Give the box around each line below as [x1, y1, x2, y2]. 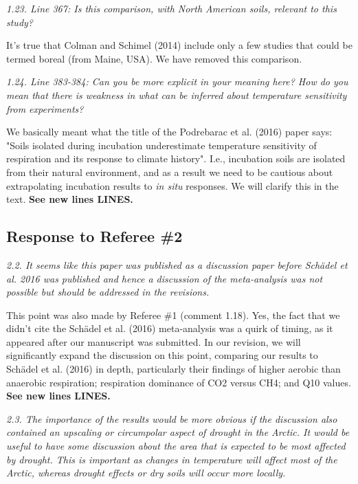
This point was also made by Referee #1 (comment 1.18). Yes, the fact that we [6, 307, 340, 322]
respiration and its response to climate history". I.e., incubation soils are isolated [6, 151, 346, 166]
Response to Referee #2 [6, 225, 183, 247]
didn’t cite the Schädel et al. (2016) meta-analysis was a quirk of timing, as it [6, 321, 333, 335]
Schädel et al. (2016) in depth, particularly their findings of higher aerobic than [6, 362, 341, 376]
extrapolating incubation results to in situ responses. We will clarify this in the [6, 178, 339, 192]
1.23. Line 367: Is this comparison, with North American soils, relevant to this [6, 1, 337, 15]
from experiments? [6, 101, 84, 115]
